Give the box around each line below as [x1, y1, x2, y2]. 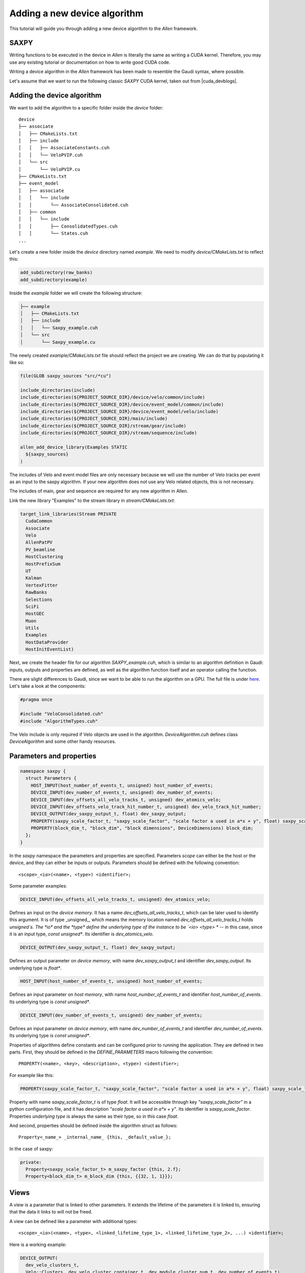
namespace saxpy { [20, 768, 66, 774]
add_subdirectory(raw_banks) [20, 270, 93, 275]
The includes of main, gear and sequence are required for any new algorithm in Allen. [9, 488, 189, 494]
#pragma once [20, 697, 53, 703]
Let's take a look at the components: [9, 683, 86, 689]
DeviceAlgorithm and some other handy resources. [9, 738, 116, 744]
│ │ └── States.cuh [18, 231, 88, 236]
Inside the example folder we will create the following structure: [9, 290, 142, 296]
